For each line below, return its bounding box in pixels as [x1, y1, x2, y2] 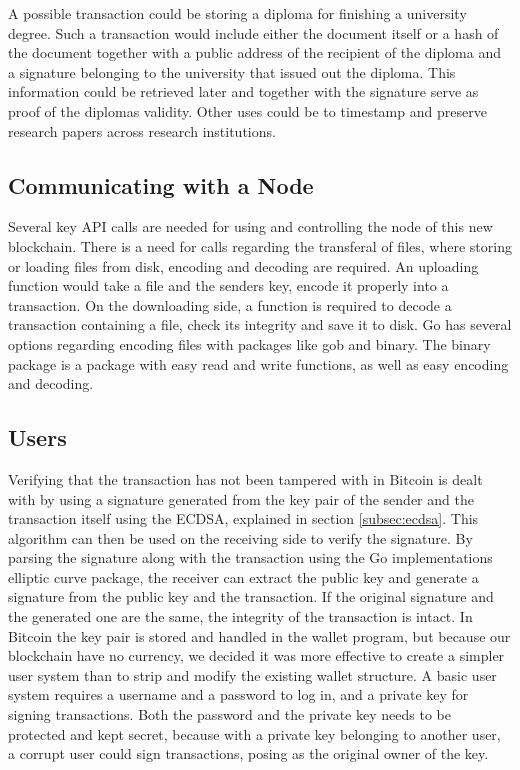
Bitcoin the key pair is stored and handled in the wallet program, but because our [8, 625, 511, 646]
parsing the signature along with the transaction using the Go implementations [8, 547, 493, 568]
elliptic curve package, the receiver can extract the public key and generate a [8, 566, 479, 587]
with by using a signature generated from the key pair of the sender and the [8, 488, 474, 509]
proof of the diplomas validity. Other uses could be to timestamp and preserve [8, 100, 487, 121]
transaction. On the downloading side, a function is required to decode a [8, 294, 452, 315]
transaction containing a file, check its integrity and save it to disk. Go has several [8, 314, 512, 335]
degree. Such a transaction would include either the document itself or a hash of [8, 22, 499, 43]
